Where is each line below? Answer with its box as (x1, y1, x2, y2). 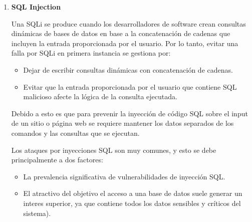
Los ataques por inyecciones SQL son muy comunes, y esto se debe (11, 144, 216, 155)
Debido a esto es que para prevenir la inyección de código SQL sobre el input (11, 108, 248, 118)
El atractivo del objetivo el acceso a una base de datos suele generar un (23, 188, 242, 198)
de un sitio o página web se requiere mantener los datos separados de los (11, 118, 234, 128)
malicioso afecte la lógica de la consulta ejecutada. (23, 91, 177, 102)
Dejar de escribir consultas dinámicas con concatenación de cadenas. (23, 64, 233, 75)
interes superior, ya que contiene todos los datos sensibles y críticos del (23, 197, 241, 208)
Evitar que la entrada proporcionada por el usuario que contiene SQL (23, 81, 237, 92)
